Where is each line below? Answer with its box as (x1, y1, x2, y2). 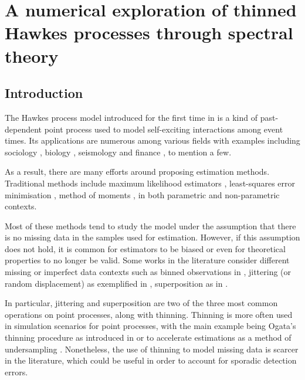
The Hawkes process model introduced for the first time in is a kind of (5, 111, 258, 123)
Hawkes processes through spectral (5, 21, 293, 45)
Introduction (5, 84, 83, 102)
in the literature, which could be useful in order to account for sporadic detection (5, 354, 297, 367)
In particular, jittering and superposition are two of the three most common (5, 297, 278, 309)
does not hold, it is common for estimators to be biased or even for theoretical (5, 242, 286, 255)
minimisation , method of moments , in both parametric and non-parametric (5, 188, 280, 201)
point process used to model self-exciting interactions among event (44, 123, 283, 135)
